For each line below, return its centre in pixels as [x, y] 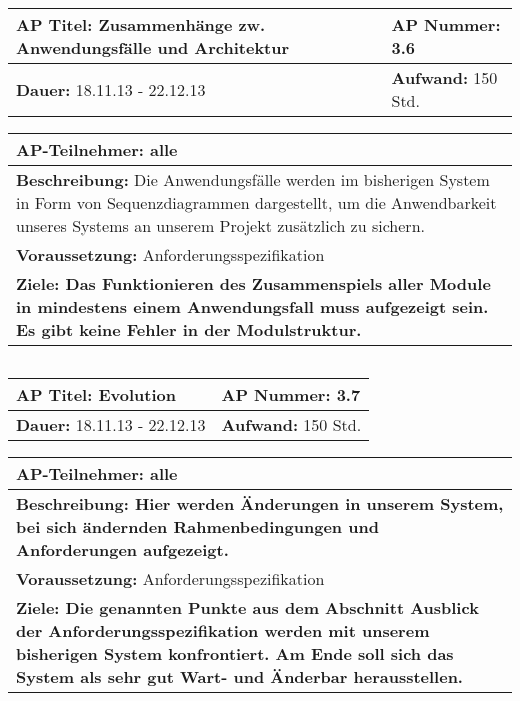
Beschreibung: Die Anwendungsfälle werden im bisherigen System [253, 179]
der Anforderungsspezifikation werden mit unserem [223, 630]
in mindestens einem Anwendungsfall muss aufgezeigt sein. [252, 306]
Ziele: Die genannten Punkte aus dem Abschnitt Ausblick [247, 607]
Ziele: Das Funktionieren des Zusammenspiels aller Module [253, 283]
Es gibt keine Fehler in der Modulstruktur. [189, 329]
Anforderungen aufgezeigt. [122, 549]
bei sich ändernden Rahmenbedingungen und [197, 526]
